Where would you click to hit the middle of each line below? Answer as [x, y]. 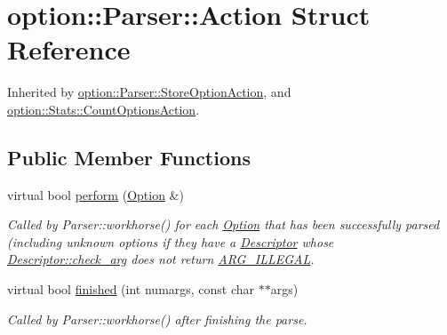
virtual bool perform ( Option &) [96, 194]
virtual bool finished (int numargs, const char [131, 289]
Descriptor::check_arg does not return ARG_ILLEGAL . [161, 259]
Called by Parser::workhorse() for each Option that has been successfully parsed [223, 224]
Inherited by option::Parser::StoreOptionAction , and [149, 92]
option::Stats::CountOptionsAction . [104, 109]
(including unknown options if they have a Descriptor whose [171, 241]
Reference [69, 49]
